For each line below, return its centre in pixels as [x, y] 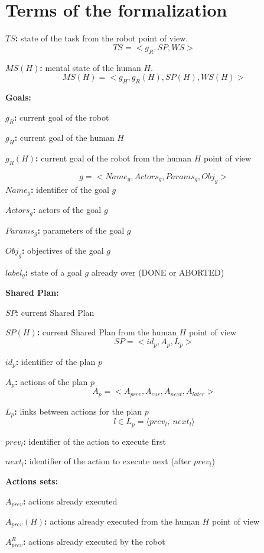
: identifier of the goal [70, 189]
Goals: [18, 97]
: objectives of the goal [63, 250]
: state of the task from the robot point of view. [102, 38]
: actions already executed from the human [122, 521]
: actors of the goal [67, 210]
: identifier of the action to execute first [94, 441]
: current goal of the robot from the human [114, 158]
